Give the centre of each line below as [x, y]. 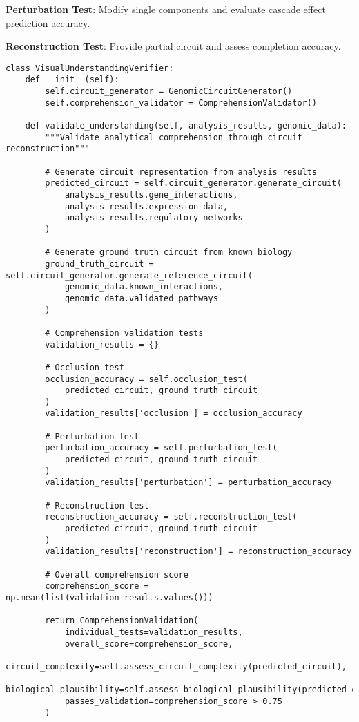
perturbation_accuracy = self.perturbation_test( [161, 448]
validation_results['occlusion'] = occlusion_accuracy [174, 414]
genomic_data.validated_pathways [141, 298]
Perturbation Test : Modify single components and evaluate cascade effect [166, 9]
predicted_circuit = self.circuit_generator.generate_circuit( [193, 183]
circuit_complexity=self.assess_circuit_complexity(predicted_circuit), [176, 666]
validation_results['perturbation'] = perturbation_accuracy [188, 483]
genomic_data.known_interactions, [144, 287]
